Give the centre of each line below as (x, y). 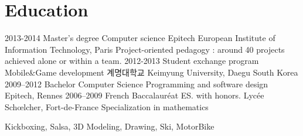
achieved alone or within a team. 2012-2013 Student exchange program (132, 61)
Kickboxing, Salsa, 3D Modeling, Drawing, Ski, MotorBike (110, 126)
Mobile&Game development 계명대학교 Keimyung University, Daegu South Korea (151, 72)
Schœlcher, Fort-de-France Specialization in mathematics (107, 106)
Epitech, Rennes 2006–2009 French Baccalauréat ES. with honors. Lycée (135, 95)
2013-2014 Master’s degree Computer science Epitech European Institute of (140, 38)
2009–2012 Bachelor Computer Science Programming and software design (137, 84)
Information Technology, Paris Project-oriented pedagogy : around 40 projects (145, 49)
